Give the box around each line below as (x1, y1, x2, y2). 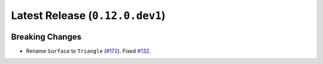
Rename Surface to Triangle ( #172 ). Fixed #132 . (26, 47, 151, 55)
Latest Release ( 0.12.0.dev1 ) (11, 9, 166, 22)
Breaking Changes (11, 31, 82, 41)
